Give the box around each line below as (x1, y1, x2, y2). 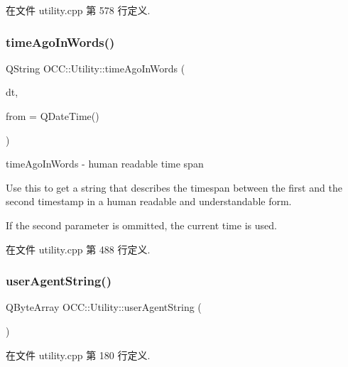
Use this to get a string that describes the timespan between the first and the (6, 180, 342, 195)
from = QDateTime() (6, 109, 99, 123)
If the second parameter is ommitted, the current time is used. (6, 217, 277, 232)
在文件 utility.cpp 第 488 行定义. (6, 241, 151, 256)
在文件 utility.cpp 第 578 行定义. (6, 3, 151, 17)
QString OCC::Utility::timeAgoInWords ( (6, 60, 185, 75)
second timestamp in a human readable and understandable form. (6, 194, 292, 209)
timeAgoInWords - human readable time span (6, 156, 204, 171)
